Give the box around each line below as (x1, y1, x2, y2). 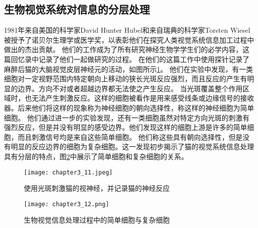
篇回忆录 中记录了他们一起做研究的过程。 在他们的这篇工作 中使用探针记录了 (4, 54, 250, 64)
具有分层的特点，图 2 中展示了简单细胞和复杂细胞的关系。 (4, 151, 188, 161)
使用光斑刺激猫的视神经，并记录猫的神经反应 (24, 183, 170, 193)
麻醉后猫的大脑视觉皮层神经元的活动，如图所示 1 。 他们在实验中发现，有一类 (4, 63, 253, 74)
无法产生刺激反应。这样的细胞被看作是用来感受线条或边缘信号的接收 (31, 93, 254, 103)
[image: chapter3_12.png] (24, 200, 109, 208)
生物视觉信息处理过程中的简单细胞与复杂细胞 (24, 215, 170, 225)
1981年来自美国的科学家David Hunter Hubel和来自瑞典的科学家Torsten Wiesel (4, 25, 251, 35)
